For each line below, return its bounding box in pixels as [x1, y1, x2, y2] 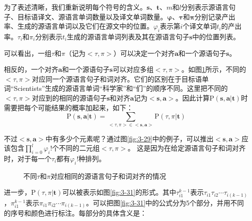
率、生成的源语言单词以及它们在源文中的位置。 [4, 21, 153, 31]
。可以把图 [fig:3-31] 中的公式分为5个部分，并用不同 [86, 197, 244, 207]
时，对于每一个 [4, 153, 51, 163]
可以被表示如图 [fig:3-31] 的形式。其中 [62, 187, 176, 197]
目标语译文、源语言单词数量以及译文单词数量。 [17, 11, 167, 21]
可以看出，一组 [4, 48, 51, 58]
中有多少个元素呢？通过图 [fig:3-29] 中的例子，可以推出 [45, 133, 214, 143]
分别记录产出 [194, 11, 235, 21]
